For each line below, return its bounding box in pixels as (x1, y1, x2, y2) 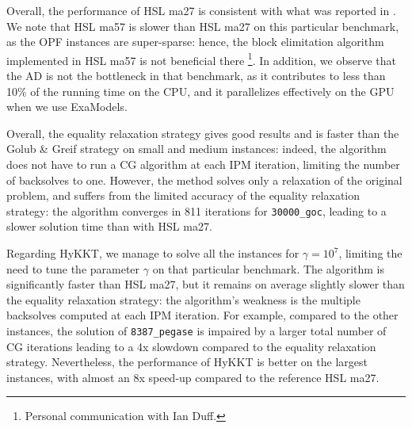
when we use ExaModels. (6, 98, 128, 115)
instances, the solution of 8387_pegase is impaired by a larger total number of (6, 323, 387, 338)
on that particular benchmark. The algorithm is (152, 260, 384, 277)
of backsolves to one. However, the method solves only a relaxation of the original (6, 171, 402, 188)
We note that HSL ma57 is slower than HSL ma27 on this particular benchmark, (6, 17, 399, 34)
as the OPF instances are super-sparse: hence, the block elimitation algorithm (6, 33, 384, 50)
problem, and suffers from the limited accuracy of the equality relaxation (6, 187, 360, 204)
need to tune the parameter (6, 260, 140, 277)
